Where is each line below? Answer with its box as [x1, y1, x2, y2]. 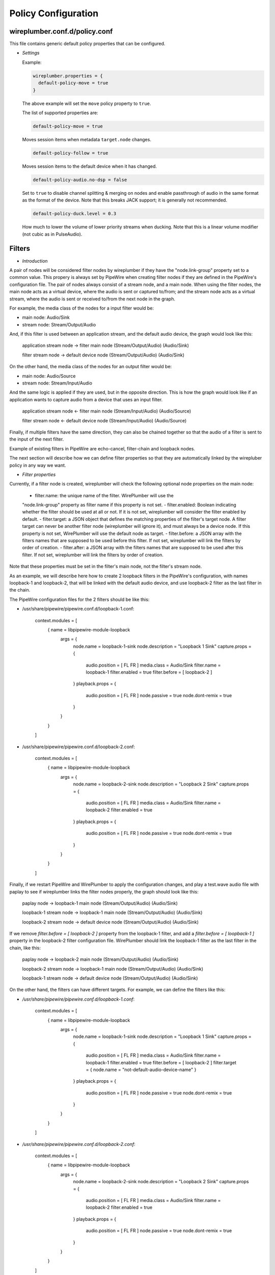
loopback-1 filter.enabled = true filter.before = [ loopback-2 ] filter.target [86, 1059, 237, 1065]
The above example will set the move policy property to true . [22, 100, 151, 107]
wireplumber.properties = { [33, 73, 103, 79]
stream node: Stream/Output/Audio [22, 321, 96, 327]
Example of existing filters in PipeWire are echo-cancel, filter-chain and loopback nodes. [9, 445, 196, 451]
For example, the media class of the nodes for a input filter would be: [9, 305, 154, 311]
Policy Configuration [9, 8, 99, 19]
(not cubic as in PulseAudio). [22, 231, 82, 237]
